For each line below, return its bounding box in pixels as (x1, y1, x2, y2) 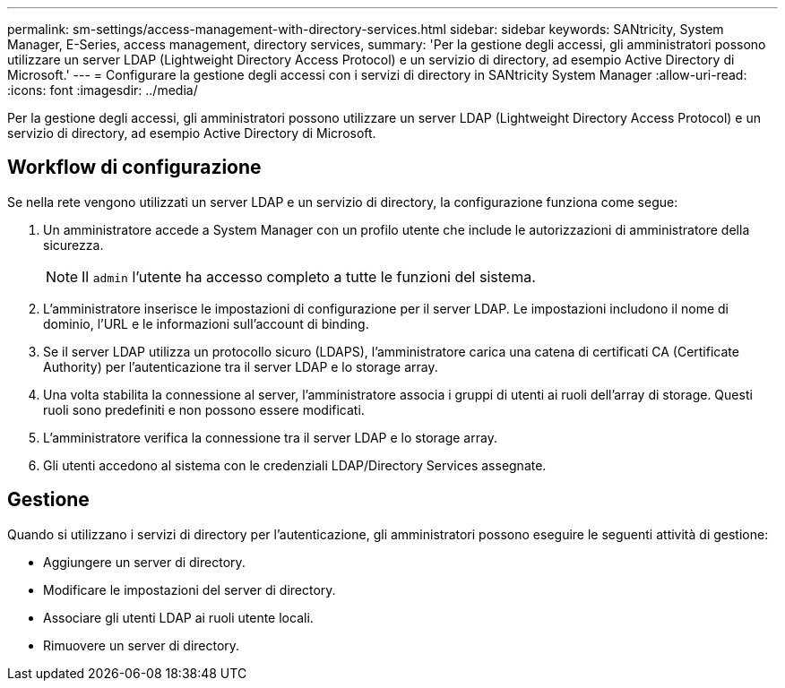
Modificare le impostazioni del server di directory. (43, 581, 336, 598)
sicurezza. (43, 236, 104, 253)
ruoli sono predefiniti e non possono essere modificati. (43, 401, 365, 417)
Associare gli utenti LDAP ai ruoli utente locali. (43, 609, 314, 625)
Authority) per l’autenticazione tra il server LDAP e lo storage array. (43, 358, 438, 374)
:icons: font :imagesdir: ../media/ (7, 82, 198, 98)
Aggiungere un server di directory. (43, 554, 246, 570)
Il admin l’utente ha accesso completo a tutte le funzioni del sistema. (82, 267, 536, 286)
